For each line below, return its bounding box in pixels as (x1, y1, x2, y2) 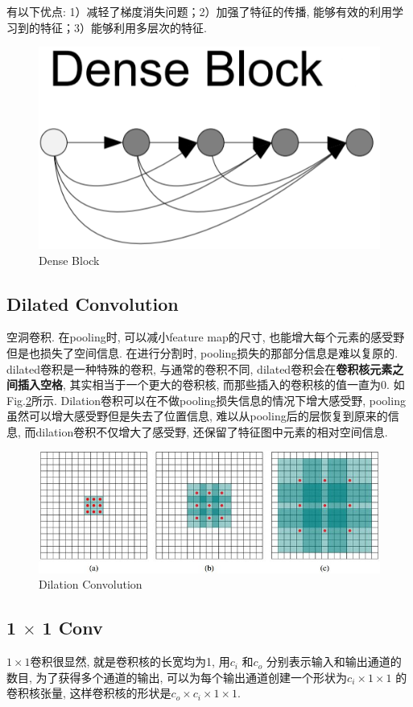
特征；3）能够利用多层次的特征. (39, 19, 207, 35)
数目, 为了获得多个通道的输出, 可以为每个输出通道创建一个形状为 (6, 668, 348, 685)
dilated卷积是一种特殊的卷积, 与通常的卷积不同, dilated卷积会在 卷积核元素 (6, 360, 393, 377)
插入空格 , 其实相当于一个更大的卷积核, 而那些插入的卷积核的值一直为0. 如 (17, 376, 405, 393)
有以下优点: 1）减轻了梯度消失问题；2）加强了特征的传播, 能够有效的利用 (6, 3, 393, 19)
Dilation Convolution (39, 576, 142, 593)
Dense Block (39, 251, 100, 268)
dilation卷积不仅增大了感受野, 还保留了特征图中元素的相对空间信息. (35, 423, 388, 440)
